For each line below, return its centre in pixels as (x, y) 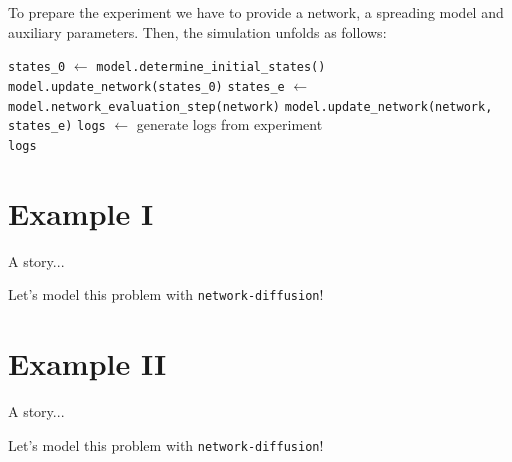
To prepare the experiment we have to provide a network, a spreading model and (256, 12)
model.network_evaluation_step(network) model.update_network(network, (250, 106)
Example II (87, 363)
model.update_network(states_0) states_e (146, 86)
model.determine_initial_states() (211, 67)
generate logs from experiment (229, 124)
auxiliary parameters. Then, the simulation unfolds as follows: (197, 31)
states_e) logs (57, 126)
